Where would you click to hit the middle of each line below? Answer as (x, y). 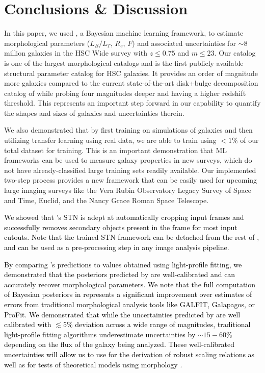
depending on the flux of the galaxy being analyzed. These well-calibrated (120, 344)
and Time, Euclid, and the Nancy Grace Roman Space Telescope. (107, 200)
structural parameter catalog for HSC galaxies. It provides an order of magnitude (131, 73)
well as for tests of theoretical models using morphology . (93, 364)
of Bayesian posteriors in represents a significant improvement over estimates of (128, 294)
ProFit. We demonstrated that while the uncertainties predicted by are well (122, 314)
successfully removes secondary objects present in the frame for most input (121, 227)
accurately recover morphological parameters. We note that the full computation (130, 284)
